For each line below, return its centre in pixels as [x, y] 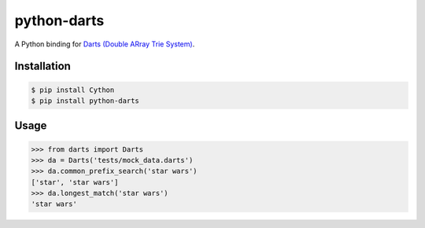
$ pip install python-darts [85, 101]
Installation [42, 66]
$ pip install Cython [73, 90]
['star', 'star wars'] [75, 182]
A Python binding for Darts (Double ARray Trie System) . [105, 44]
